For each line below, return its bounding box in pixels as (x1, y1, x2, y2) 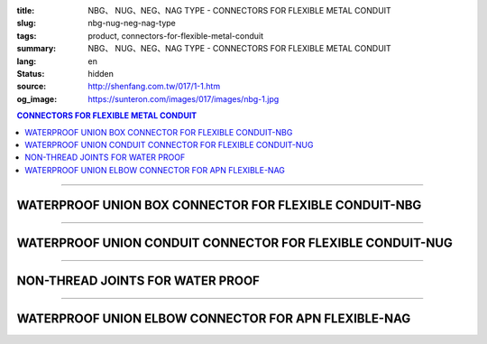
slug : (16, 18, 36, 29)
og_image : (16, 93, 58, 104)
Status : (16, 68, 45, 79)
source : (16, 81, 47, 92)
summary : (16, 43, 57, 54)
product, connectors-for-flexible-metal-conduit (87, 30, 264, 41)
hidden (87, 68, 115, 79)
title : (16, 5, 35, 15)
